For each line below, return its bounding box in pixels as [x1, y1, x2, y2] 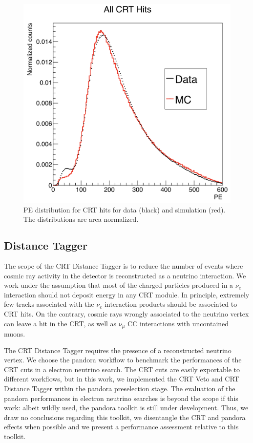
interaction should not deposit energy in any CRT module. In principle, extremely [4, 289, 250, 299]
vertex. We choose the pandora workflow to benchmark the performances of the [4, 355, 242, 365]
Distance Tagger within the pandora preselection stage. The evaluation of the [4, 383, 235, 393]
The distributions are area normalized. [23, 214, 139, 224]
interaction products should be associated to [105, 299, 237, 309]
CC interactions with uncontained [127, 318, 229, 328]
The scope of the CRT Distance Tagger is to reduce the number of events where [4, 261, 243, 271]
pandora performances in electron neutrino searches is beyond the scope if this [4, 393, 238, 403]
